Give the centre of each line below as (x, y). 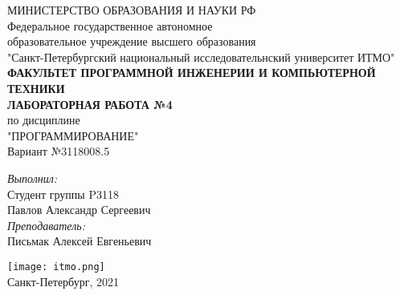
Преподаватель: (46, 225)
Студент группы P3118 (63, 194)
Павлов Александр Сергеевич (79, 210)
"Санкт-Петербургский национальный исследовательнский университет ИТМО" (201, 57)
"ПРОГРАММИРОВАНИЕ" (73, 135)
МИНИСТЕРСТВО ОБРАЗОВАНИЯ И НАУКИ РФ (132, 10)
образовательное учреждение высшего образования (132, 41)
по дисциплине (44, 120)
